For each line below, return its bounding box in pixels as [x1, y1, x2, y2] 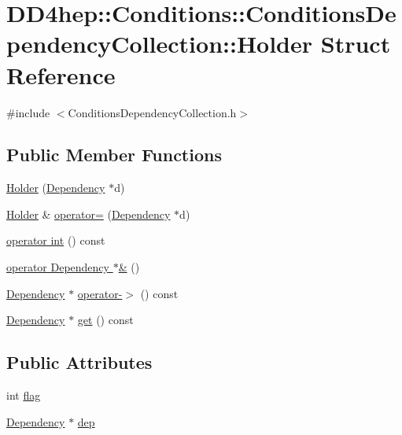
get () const [77, 312, 134, 328]
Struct [320, 28, 391, 60]
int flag [6, 387, 41, 404]
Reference [6, 58, 116, 90]
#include [6, 104, 50, 120]
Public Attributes [6, 350, 153, 374]
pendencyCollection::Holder [6, 28, 313, 60]
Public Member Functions [6, 142, 222, 167]
